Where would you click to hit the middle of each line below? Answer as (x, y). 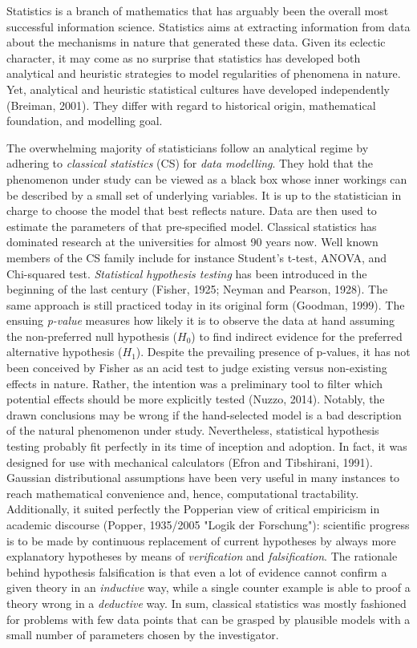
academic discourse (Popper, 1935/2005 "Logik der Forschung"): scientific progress (208, 524)
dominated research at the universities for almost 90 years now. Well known (192, 242)
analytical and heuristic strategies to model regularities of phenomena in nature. (204, 73)
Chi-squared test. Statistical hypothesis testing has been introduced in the (187, 273)
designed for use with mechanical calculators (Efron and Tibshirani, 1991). (190, 462)
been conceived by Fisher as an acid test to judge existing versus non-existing (197, 368)
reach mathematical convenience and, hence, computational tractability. (183, 493)
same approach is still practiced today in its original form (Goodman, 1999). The (206, 304)
